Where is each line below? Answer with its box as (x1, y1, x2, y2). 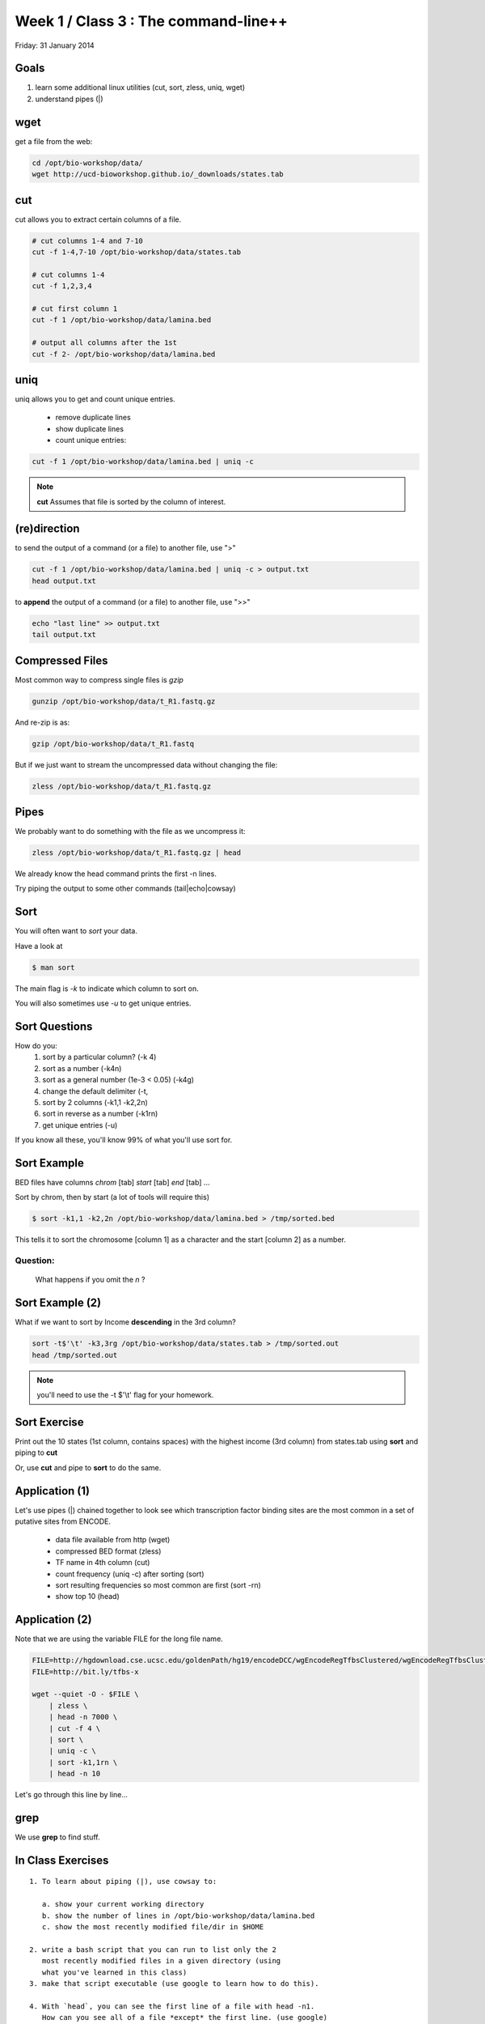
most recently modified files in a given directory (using (41, 1956, 281, 1966)
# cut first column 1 (32, 304, 118, 313)
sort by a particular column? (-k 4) (42, 1052, 157, 1062)
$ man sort (32, 963, 75, 972)
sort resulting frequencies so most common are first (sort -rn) (55, 1580, 262, 1590)
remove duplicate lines (55, 413, 131, 423)
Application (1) (15, 1484, 91, 1498)
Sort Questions (15, 1019, 93, 1033)
